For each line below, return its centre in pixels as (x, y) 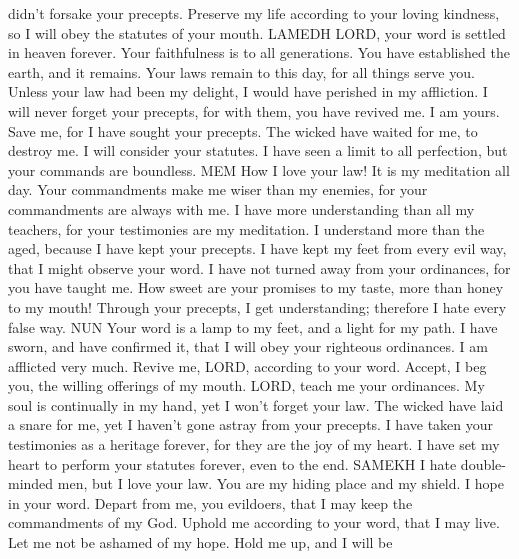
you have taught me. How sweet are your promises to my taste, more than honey (256, 287)
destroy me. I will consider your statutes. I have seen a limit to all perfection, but (258, 150)
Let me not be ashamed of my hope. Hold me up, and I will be (200, 542)
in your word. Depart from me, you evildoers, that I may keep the (210, 502)
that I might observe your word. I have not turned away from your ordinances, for (259, 267)
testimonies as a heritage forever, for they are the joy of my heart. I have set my (254, 444)
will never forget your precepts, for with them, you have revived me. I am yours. (254, 110)
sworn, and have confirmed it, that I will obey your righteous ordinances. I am (248, 346)
